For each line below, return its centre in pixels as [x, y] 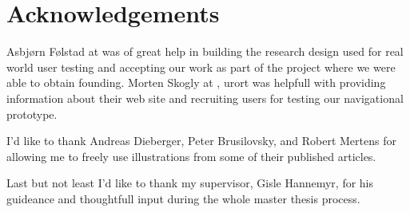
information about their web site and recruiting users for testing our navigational [205, 98]
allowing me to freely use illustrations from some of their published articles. [191, 156]
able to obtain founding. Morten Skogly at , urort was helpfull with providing [196, 82]
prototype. [32, 114]
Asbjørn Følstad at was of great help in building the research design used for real [205, 51]
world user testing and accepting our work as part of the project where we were [201, 67]
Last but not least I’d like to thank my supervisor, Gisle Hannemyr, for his [190, 183]
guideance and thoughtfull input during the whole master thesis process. [183, 198]
